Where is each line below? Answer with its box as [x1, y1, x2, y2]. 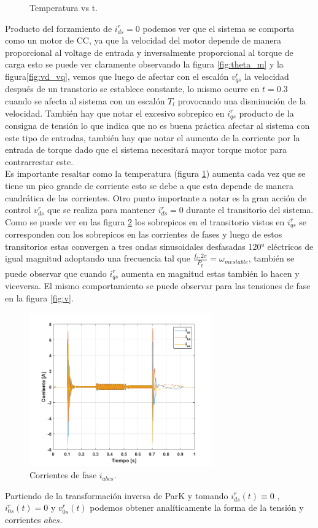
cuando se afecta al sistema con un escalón [5, 95, 165, 107]
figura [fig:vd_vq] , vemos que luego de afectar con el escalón [5, 69, 229, 82]
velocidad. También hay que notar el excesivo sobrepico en [5, 106, 225, 119]
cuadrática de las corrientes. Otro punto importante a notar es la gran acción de [5, 191, 307, 204]
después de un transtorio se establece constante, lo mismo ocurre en [5, 82, 260, 95]
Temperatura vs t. [29, 1, 98, 14]
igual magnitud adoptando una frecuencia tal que [5, 252, 190, 265]
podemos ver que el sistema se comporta [142, 21, 295, 34]
